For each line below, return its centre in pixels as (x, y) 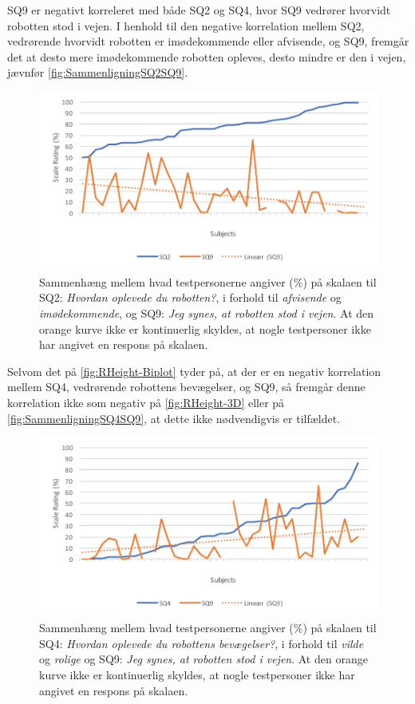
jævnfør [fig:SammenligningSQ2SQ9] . (98, 72)
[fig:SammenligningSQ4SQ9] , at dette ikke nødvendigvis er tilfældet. (174, 418)
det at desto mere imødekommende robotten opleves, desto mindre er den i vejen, (207, 56)
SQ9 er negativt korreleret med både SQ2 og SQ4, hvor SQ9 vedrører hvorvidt (199, 10)
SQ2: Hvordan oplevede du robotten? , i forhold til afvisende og (190, 297)
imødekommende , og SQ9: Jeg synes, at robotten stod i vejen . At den (207, 313)
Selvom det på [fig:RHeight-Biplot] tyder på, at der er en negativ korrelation (194, 371)
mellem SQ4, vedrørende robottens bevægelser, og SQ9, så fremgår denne (186, 387)
